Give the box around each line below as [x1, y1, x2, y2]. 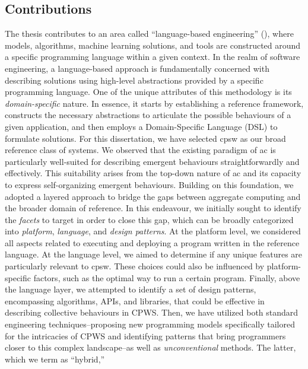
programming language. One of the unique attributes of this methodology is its [5, 85, 292, 98]
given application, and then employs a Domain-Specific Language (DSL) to [5, 120, 278, 132]
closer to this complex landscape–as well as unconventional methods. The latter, [5, 341, 296, 354]
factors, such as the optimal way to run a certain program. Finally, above [33, 271, 300, 284]
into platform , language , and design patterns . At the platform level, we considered [5, 225, 301, 237]
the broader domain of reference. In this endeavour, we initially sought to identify [5, 202, 301, 214]
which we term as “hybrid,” [5, 352, 105, 365]
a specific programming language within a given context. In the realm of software [5, 50, 300, 63]
